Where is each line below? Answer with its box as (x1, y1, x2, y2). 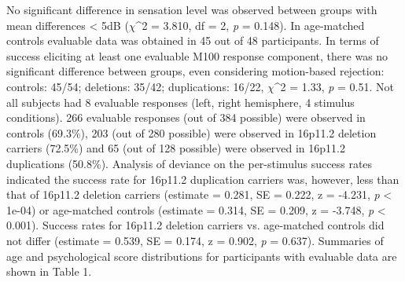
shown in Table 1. (6, 263, 92, 280)
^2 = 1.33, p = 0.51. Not (274, 78, 394, 94)
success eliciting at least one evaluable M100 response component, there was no (6, 47, 388, 64)
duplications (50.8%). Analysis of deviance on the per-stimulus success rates (6, 155, 373, 171)
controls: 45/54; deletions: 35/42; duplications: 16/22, (6, 78, 264, 94)
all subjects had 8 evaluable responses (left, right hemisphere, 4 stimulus (6, 93, 355, 110)
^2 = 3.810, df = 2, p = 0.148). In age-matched (135, 16, 365, 33)
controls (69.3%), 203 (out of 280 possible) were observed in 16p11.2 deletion (6, 124, 377, 141)
